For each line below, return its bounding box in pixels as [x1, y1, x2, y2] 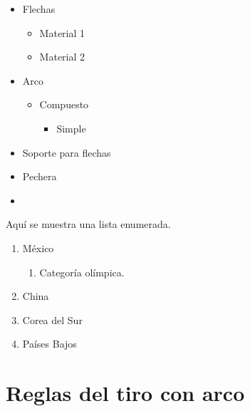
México [22, 240, 54, 255]
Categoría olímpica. [39, 264, 125, 279]
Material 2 [39, 49, 85, 64]
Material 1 [39, 25, 85, 40]
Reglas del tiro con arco [6, 378, 245, 407]
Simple [56, 120, 86, 135]
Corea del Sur [22, 312, 83, 327]
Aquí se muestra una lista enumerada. [6, 217, 171, 231]
